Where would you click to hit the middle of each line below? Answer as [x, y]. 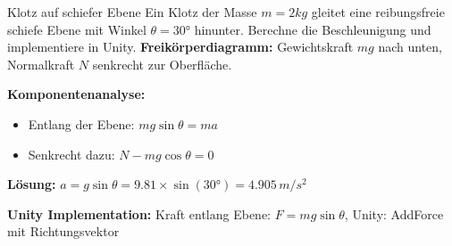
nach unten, [410, 47]
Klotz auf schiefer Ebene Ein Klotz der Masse [132, 12]
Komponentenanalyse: [76, 94]
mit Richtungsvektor [63, 231]
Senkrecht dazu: [71, 154]
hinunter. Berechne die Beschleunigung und [313, 29]
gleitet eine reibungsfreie [378, 12]
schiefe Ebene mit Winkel [77, 29]
